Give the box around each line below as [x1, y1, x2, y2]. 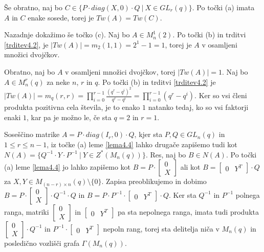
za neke [47, 76, 70, 87]
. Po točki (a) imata [192, 2, 255, 12]
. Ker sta [168, 189, 196, 200]
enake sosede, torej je [28, 12, 94, 22]
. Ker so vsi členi [194, 90, 247, 101]
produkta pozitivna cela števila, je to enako [4, 102, 140, 112]
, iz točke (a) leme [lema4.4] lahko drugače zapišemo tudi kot [47, 139, 237, 149]
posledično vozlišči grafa [4, 237, 80, 248]
